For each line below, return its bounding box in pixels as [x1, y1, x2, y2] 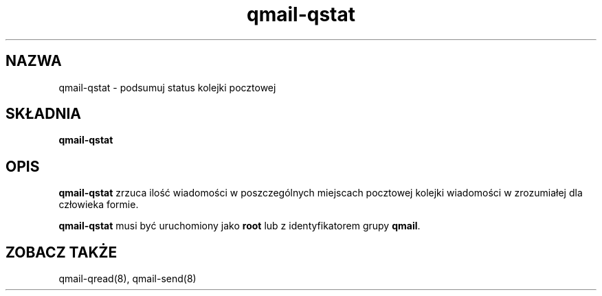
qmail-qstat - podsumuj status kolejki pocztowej [58, 81, 276, 93]
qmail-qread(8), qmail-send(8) [58, 273, 197, 285]
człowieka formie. [58, 198, 139, 211]
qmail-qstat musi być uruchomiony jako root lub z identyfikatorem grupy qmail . [58, 220, 421, 232]
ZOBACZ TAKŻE [5, 243, 118, 261]
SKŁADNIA [5, 105, 81, 123]
